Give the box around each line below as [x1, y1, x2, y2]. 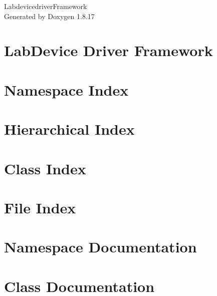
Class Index [4, 158, 86, 178]
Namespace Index [4, 79, 129, 100]
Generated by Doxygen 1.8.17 [4, 11, 95, 21]
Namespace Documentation [4, 236, 197, 257]
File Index [4, 197, 76, 217]
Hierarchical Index [4, 119, 135, 139]
